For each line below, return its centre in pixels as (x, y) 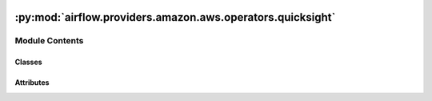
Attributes (32, 83)
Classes (29, 62)
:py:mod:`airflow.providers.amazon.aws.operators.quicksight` (175, 17)
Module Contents (49, 41)
